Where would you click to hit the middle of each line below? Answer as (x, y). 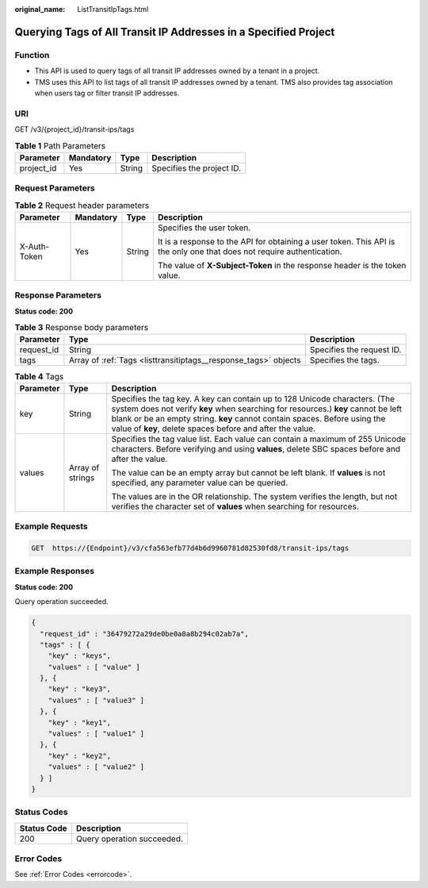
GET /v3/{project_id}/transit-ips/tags (75, 129)
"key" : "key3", (79, 689)
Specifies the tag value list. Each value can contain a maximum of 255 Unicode (259, 439)
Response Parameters (58, 295)
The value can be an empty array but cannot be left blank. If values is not (248, 472)
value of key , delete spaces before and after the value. (214, 429)
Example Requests (51, 526)
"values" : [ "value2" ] (96, 767)
